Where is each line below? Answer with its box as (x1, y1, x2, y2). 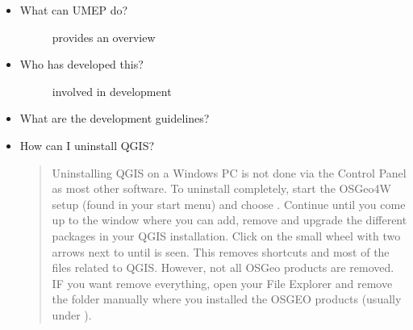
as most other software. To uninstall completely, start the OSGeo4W (52, 180, 391, 197)
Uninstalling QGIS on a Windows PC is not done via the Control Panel (52, 164, 407, 181)
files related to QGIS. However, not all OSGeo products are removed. (52, 259, 394, 276)
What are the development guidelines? (19, 110, 210, 127)
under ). (52, 306, 92, 323)
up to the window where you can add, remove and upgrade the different (52, 211, 407, 228)
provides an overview (52, 28, 156, 45)
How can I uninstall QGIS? (19, 136, 155, 153)
